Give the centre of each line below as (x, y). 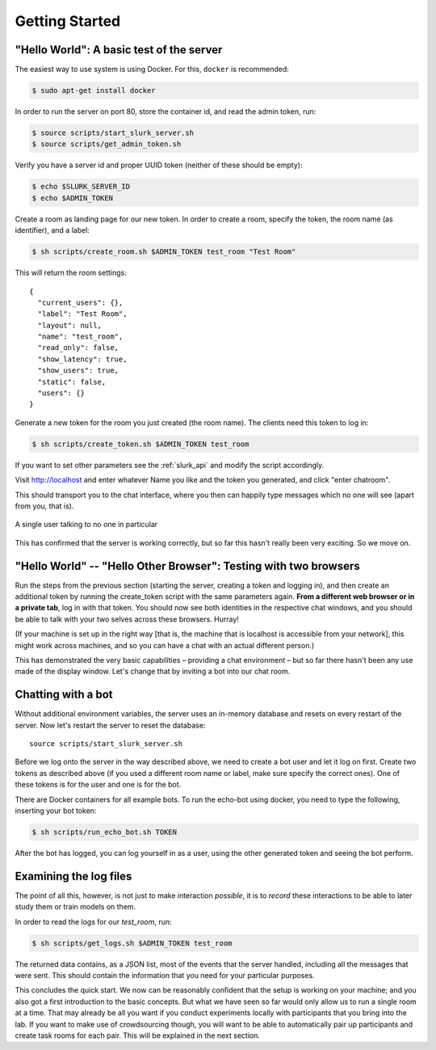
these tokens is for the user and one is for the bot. (98, 785)
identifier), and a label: (52, 230)
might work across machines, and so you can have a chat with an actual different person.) (165, 645)
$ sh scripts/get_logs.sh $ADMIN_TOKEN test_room (132, 943)
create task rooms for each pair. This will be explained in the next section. (138, 1035)
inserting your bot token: (56, 811)
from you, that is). (44, 506)
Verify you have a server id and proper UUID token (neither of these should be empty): (159, 165)
